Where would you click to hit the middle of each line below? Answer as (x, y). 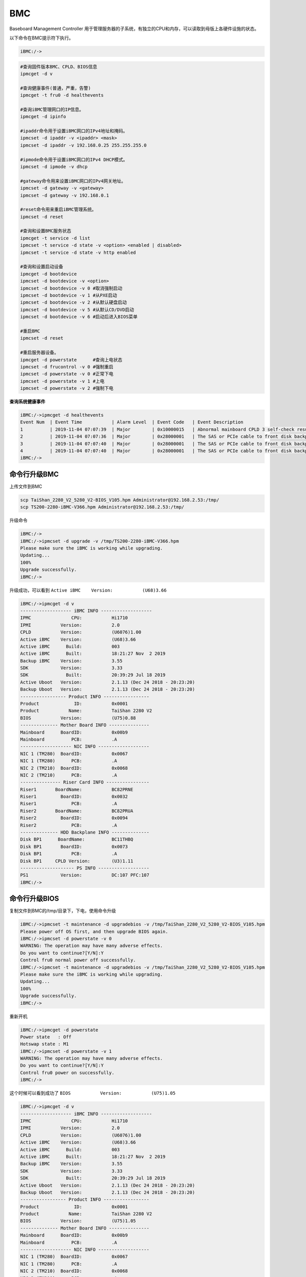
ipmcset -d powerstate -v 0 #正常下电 (67, 374)
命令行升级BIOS (34, 899)
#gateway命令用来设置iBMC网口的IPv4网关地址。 (73, 181)
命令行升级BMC (34, 474)
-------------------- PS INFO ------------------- (85, 868)
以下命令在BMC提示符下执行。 (42, 38)
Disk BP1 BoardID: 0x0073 (74, 846)
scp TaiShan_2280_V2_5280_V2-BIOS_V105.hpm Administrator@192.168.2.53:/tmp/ (120, 500)
